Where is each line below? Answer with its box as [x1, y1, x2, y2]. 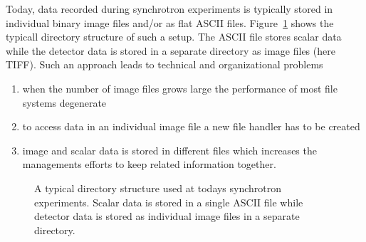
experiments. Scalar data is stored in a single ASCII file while [34, 194, 303, 209]
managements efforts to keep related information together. [22, 157, 276, 172]
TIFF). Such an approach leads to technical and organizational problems [6, 57, 323, 72]
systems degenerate [22, 95, 107, 110]
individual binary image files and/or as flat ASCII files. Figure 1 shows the [6, 15, 334, 30]
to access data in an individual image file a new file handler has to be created [22, 119, 360, 134]
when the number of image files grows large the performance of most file [22, 80, 338, 95]
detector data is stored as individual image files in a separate [34, 209, 300, 223]
